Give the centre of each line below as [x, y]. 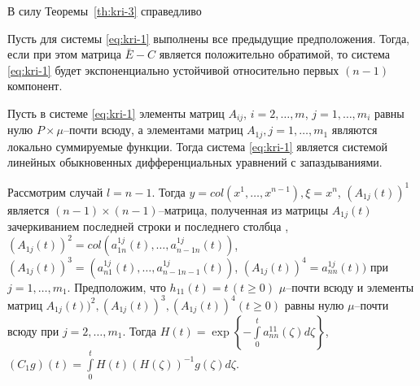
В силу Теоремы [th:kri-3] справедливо [105, 11]
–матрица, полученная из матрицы [243, 209]
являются [354, 130]
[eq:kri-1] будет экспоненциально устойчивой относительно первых [173, 69]
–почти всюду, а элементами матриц [153, 130]
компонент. [35, 86]
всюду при [33, 330]
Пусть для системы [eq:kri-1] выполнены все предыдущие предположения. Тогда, [209, 38]
